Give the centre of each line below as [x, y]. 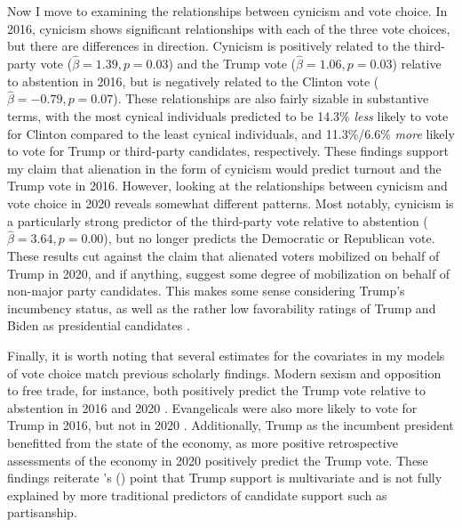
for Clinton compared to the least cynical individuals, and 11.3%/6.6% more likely [231, 133]
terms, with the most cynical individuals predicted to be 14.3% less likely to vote [228, 116]
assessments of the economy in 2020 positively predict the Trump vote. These [218, 460]
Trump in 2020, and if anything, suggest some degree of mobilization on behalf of [229, 273]
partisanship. [42, 512]
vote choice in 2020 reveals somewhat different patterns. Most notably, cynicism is [231, 203]
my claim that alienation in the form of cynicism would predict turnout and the [224, 168]
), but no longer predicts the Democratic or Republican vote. [269, 238]
